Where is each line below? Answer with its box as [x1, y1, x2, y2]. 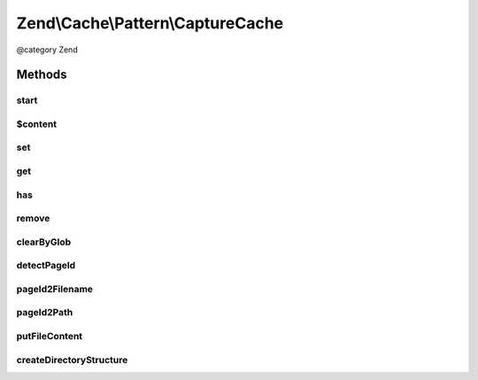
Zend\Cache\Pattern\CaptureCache [16, 13, 283, 33]
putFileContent [16, 330, 83, 342]
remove [16, 213, 50, 225]
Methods [16, 67, 67, 82]
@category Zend [16, 44, 79, 55]
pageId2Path [16, 306, 73, 319]
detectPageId [16, 260, 76, 272]
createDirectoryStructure [16, 353, 128, 366]
